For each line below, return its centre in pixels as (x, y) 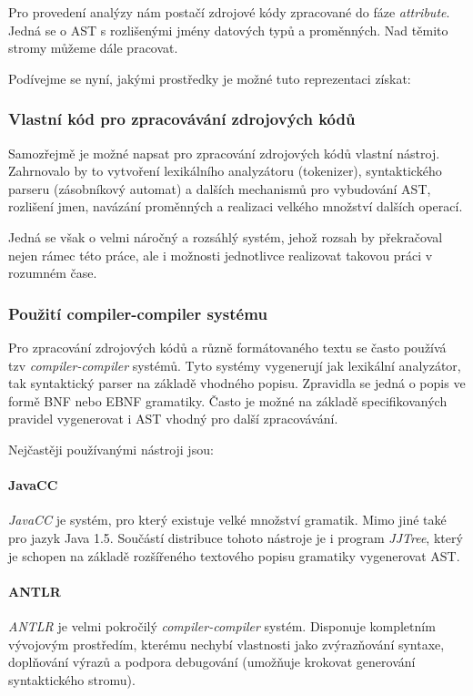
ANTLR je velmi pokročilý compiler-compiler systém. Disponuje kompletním (222, 625)
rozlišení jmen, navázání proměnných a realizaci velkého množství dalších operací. (236, 206)
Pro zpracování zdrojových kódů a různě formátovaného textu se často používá (227, 347)
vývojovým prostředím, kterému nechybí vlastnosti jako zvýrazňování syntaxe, (226, 644)
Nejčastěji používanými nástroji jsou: (111, 449)
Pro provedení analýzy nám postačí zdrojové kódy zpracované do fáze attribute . (229, 12)
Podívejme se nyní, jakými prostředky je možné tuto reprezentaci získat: (210, 78)
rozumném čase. (53, 273)
